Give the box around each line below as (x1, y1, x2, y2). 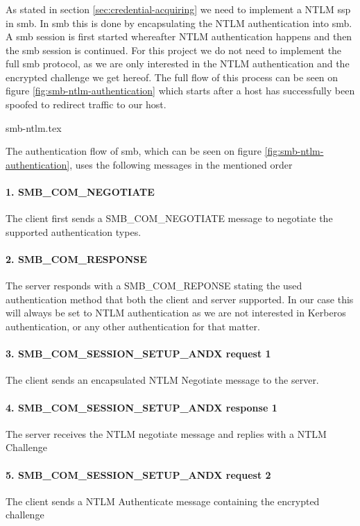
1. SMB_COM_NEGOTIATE (6, 185, 155, 199)
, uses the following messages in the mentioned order (69, 157, 293, 171)
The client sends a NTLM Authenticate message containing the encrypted (6, 493, 320, 508)
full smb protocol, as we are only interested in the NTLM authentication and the (6, 56, 350, 71)
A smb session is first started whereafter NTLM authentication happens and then (6, 29, 352, 44)
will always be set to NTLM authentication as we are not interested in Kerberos (6, 305, 346, 320)
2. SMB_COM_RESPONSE (6, 252, 147, 266)
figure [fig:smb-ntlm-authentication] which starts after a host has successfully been (6, 83, 355, 98)
